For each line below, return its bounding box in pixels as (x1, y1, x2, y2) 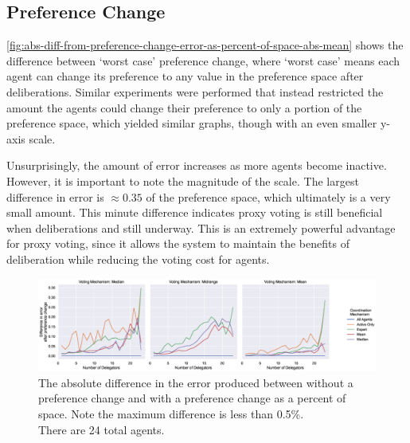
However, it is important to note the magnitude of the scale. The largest (6, 172, 359, 189)
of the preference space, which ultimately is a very (146, 188, 391, 205)
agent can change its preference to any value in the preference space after (6, 68, 364, 84)
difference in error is (6, 188, 104, 205)
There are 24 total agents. (38, 421, 165, 437)
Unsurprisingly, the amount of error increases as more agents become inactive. (6, 157, 387, 174)
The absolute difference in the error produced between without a (38, 374, 353, 390)
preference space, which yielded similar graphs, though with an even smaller (6, 115, 377, 131)
